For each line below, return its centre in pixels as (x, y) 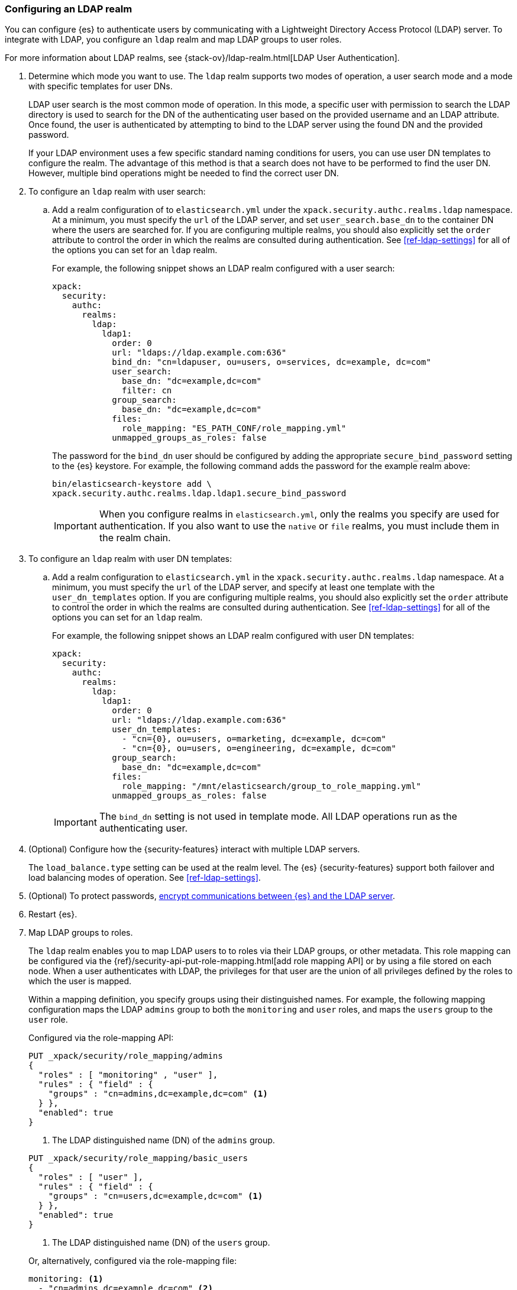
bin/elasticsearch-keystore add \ (132, 484)
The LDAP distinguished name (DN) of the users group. (161, 1243)
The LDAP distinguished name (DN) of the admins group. (164, 1140)
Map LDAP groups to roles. (81, 933)
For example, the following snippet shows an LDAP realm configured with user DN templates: (233, 636)
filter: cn (147, 391)
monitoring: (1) (66, 1279)
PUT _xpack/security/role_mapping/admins (126, 1056)
